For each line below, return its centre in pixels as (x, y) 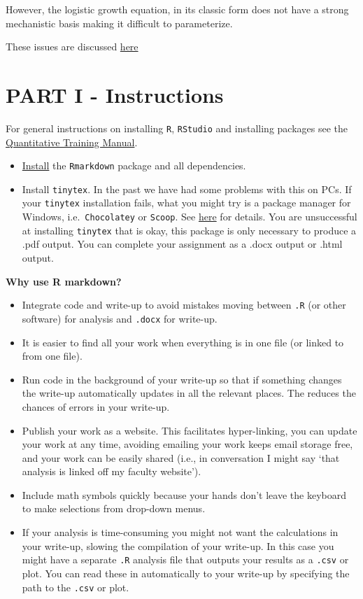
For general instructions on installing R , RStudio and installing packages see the (177, 128)
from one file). (52, 356)
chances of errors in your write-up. (96, 406)
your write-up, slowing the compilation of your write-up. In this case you (178, 545)
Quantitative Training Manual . (72, 142)
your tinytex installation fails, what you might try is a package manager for (186, 203)
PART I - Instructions (115, 94)
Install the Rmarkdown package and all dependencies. (134, 165)
